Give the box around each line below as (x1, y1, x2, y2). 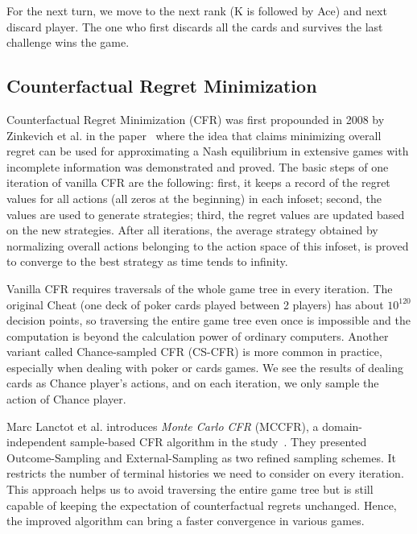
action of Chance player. (6, 391, 126, 408)
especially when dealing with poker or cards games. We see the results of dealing (6, 358, 403, 375)
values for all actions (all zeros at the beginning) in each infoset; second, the (6, 189, 382, 206)
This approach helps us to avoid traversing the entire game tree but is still (6, 481, 374, 498)
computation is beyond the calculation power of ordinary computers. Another (6, 327, 389, 344)
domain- (322, 417, 363, 434)
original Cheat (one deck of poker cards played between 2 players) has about (6, 296, 384, 313)
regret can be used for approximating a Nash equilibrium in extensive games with (6, 143, 409, 159)
